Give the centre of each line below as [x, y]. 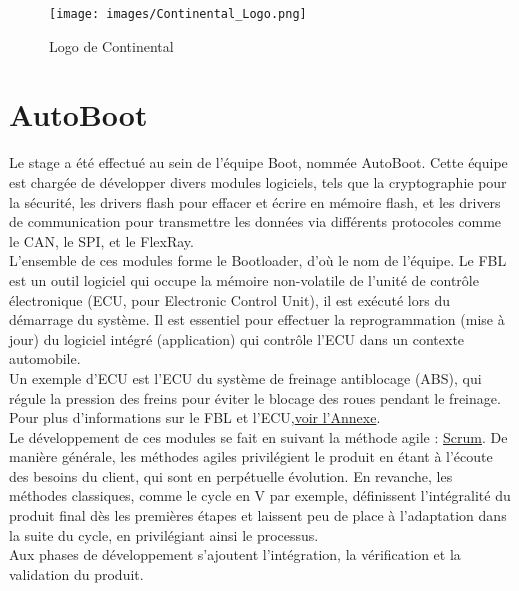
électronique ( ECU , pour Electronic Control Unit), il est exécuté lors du [229, 299]
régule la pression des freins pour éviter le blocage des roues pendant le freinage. [255, 397]
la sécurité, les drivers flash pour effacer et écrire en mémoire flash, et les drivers [255, 201]
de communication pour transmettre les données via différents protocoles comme [255, 221]
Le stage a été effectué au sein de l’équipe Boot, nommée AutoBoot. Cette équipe [258, 162]
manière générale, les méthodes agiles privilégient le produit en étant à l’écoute [251, 456]
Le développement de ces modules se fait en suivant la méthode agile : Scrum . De [258, 436]
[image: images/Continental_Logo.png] [178, 14]
